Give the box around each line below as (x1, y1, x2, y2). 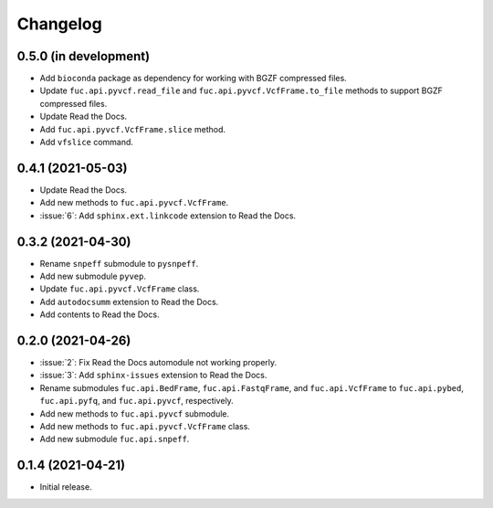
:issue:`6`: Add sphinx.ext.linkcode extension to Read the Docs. (39, 210, 297, 221)
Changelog (16, 14, 102, 34)
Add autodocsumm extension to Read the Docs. (39, 296, 219, 307)
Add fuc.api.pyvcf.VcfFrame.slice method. (39, 123, 226, 134)
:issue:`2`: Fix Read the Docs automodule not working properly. (39, 357, 278, 368)
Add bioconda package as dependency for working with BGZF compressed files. (39, 73, 347, 84)
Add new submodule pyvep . (39, 270, 146, 281)
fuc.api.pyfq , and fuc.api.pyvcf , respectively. (39, 396, 235, 407)
